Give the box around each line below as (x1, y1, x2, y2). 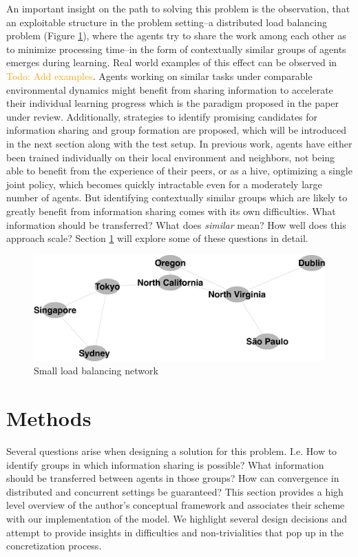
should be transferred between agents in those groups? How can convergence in (6, 471, 339, 485)
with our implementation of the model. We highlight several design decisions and (6, 512, 348, 525)
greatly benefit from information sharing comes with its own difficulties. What (6, 203, 336, 218)
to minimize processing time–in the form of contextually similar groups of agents (6, 41, 346, 56)
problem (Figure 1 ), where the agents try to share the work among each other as (6, 28, 346, 43)
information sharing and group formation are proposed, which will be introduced (6, 123, 347, 137)
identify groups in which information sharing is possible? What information (6, 457, 324, 472)
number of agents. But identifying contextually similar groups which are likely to (6, 190, 348, 205)
